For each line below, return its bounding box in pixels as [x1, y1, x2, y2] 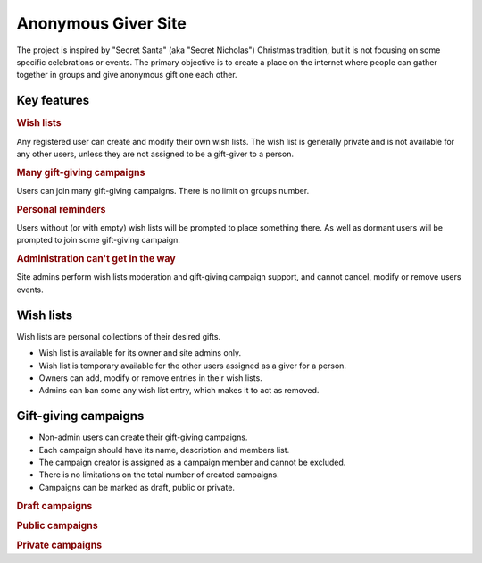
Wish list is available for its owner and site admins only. [38, 348, 242, 358]
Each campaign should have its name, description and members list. [38, 444, 290, 455]
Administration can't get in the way [16, 253, 176, 265]
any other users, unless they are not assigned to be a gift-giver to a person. [16, 148, 295, 159]
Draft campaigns [16, 500, 93, 512]
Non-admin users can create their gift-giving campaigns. [38, 432, 248, 442]
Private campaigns [16, 539, 103, 551]
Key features [16, 93, 89, 108]
